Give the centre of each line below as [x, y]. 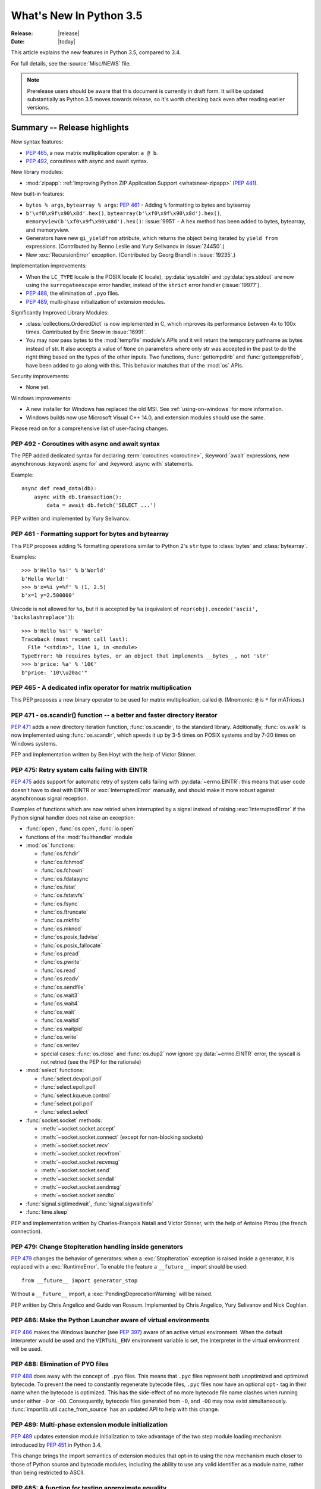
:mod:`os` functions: [51, 845]
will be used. [26, 1348]
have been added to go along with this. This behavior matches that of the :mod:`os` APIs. [135, 365]
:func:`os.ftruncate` [64, 912]
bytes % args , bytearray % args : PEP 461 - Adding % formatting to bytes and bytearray [138, 205]
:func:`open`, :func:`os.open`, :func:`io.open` [80, 828]
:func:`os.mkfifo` [61, 920]
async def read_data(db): [59, 489]
